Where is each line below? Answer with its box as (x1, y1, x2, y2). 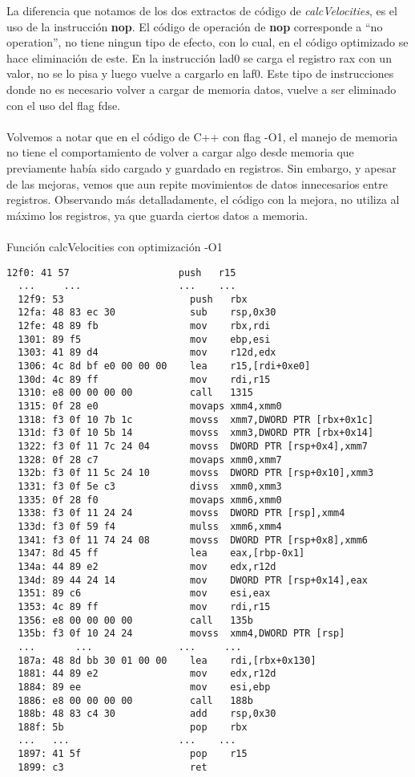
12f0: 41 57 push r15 (6, 266, 236, 279)
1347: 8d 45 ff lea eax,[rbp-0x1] (18, 547, 305, 559)
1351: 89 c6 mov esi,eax (18, 588, 271, 600)
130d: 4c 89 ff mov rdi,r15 (18, 373, 271, 385)
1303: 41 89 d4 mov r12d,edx (18, 347, 276, 359)
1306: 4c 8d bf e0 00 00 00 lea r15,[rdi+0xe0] (18, 360, 311, 372)
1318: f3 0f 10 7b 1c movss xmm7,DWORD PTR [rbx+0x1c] (18, 413, 374, 425)
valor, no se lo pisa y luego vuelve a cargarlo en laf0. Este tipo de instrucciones (6, 65, 394, 82)
